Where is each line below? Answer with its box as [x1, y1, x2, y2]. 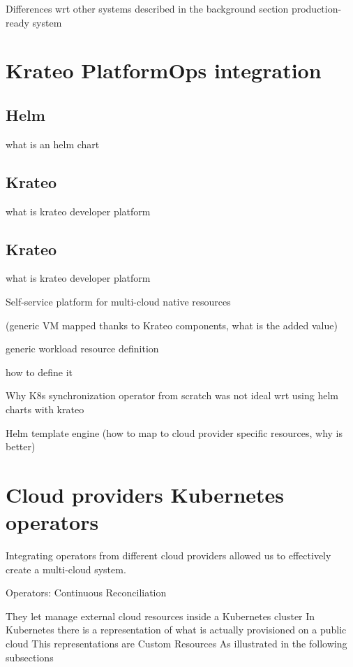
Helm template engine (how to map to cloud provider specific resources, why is [6, 425, 343, 440]
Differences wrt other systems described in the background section [6, 1, 289, 15]
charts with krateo [6, 401, 84, 416]
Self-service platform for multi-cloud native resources [6, 294, 231, 308]
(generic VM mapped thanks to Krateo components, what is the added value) [6, 317, 338, 332]
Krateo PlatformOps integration [6, 56, 322, 85]
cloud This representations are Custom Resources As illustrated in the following [6, 636, 347, 650]
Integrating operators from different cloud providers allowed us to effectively [6, 548, 331, 563]
